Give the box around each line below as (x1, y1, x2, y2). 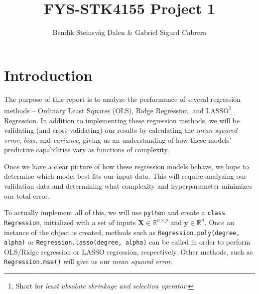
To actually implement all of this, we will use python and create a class (4, 207, 226, 218)
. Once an (204, 217, 234, 227)
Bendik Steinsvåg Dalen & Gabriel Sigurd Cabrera (52, 27, 207, 37)
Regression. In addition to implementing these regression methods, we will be (4, 115, 240, 125)
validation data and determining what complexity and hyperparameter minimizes (4, 181, 252, 191)
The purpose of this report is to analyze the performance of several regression (4, 93, 241, 104)
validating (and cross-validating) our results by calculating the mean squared (4, 125, 238, 135)
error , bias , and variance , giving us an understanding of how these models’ (4, 134, 232, 145)
